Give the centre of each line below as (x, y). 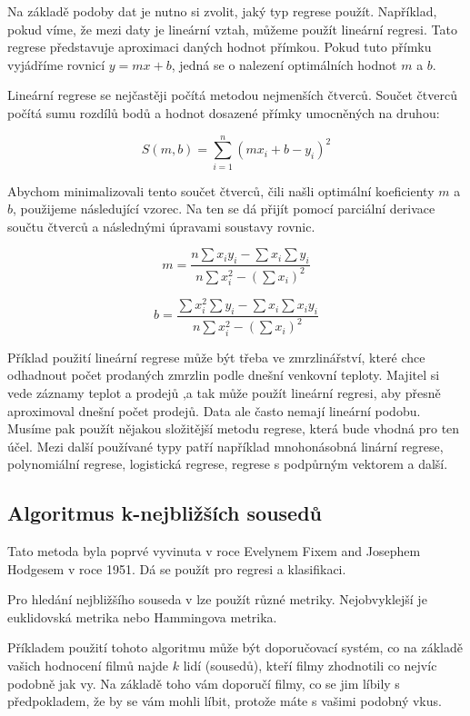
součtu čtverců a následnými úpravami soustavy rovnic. (161, 226)
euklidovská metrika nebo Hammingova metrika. (142, 617)
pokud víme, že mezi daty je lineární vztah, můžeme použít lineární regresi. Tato (232, 29)
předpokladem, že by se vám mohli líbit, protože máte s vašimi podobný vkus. (225, 701)
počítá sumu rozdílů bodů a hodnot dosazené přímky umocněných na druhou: (224, 112)
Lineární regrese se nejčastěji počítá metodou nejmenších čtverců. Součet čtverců (232, 95)
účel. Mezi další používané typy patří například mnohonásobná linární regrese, (225, 446)
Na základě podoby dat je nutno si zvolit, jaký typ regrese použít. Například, (222, 11)
